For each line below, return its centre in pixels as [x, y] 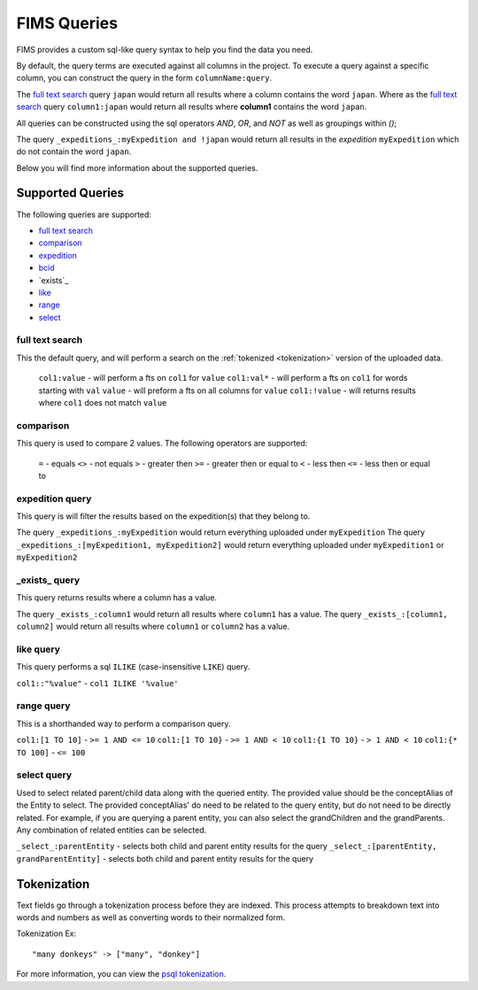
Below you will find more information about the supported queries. [137, 167]
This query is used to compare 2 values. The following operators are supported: [162, 444]
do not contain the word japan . [74, 151]
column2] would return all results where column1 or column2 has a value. [153, 626]
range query [43, 706]
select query [44, 775]
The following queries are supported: [84, 214]
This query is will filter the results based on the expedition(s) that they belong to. [163, 516]
